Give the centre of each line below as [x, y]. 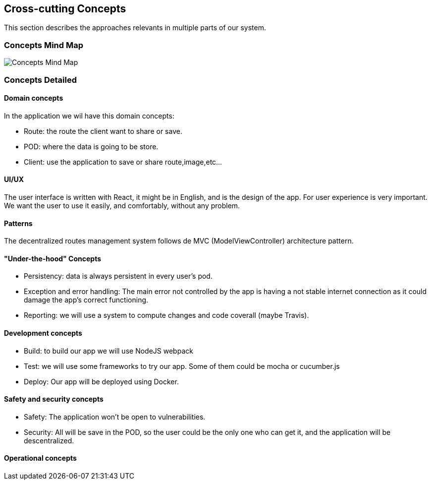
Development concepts [43, 333]
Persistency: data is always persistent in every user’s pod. [118, 276]
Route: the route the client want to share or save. [103, 131]
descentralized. [49, 440]
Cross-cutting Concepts [65, 9]
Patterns [18, 223]
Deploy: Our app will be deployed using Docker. [101, 381]
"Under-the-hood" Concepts [53, 258]
